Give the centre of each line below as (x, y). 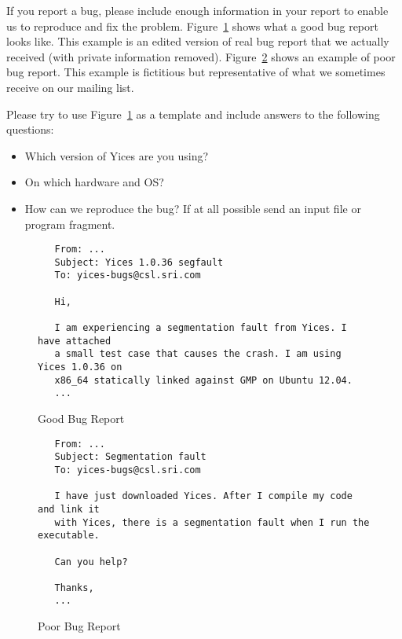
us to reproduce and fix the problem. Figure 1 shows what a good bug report (192, 26)
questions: (30, 129)
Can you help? (91, 562)
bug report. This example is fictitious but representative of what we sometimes (196, 72)
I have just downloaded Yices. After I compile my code (203, 496)
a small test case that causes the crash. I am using (198, 354)
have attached (75, 341)
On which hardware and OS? (94, 182)
